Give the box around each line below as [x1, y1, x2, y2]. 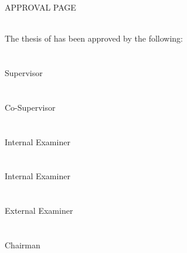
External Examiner [5, 204, 73, 217]
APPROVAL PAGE [5, 1, 76, 13]
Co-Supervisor [5, 101, 56, 113]
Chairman [5, 238, 40, 251]
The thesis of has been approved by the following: [5, 32, 183, 45]
